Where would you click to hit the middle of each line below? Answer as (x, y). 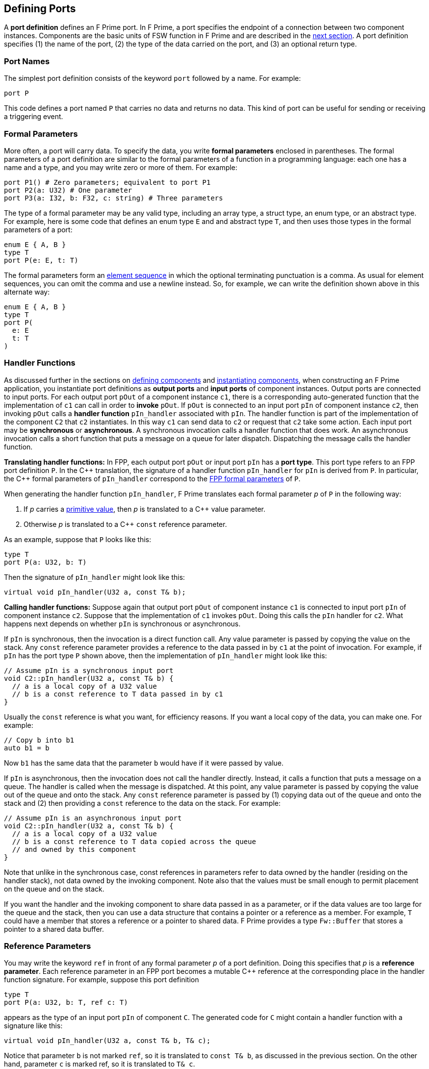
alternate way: (27, 292)
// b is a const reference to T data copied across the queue (134, 841)
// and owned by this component (74, 849)
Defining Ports (40, 9)
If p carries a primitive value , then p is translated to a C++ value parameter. (145, 509)
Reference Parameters (48, 946)
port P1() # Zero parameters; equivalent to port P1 (107, 182)
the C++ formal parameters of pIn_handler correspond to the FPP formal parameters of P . (152, 478)
